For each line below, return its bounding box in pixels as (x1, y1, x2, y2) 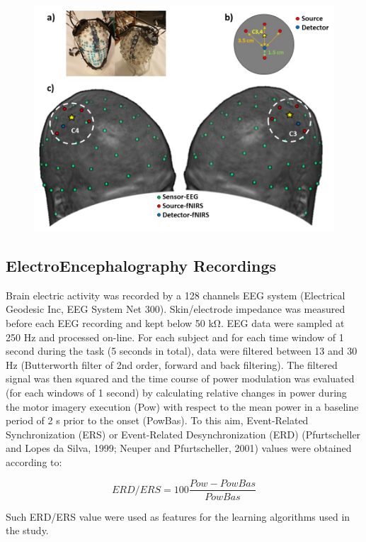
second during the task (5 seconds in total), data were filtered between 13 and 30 (6, 343, 358, 358)
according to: (6, 454, 62, 469)
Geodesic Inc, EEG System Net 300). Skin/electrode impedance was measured (6, 302, 345, 316)
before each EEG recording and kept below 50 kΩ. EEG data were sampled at (6, 315, 345, 330)
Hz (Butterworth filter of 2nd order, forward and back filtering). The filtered (6, 357, 338, 372)
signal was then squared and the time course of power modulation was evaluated (6, 371, 355, 386)
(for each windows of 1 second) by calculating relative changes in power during (6, 385, 347, 399)
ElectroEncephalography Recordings (6, 254, 277, 276)
